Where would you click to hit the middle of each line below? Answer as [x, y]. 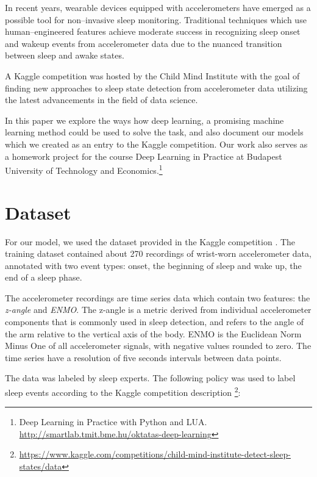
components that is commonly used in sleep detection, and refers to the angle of [155, 322]
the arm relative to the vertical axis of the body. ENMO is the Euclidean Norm [153, 333]
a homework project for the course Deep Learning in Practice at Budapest [144, 156]
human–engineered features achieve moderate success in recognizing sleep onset [153, 31]
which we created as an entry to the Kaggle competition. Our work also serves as [156, 144]
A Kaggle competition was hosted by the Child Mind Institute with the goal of [152, 75]
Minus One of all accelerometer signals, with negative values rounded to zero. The [158, 346]
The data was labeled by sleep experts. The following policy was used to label [150, 378]
